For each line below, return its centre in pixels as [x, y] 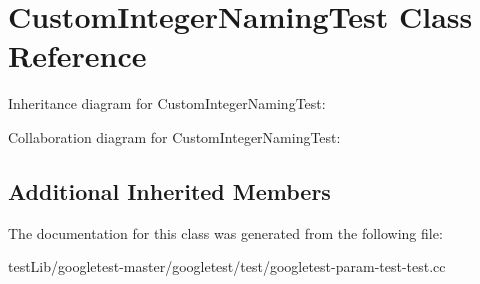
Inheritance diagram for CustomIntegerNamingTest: [167, 103]
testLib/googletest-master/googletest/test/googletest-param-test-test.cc [227, 266]
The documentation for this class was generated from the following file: [225, 232]
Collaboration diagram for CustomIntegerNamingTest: [174, 136]
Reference [77, 55]
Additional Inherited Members [169, 190]
